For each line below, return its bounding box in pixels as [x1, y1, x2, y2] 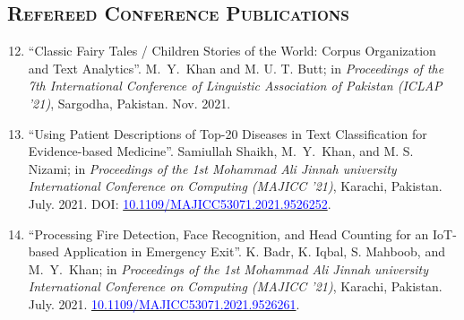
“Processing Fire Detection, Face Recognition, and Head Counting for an [28, 224, 429, 243]
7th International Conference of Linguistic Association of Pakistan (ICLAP [28, 76, 443, 95]
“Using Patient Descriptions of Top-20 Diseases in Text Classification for [28, 124, 427, 143]
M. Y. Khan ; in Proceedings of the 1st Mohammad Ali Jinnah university [28, 259, 429, 278]
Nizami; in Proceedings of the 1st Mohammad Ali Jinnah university [28, 159, 397, 177]
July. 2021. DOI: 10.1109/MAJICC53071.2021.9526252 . [28, 194, 331, 212]
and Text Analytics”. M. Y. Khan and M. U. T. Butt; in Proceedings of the [28, 58, 444, 77]
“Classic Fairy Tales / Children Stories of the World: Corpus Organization [28, 41, 436, 60]
